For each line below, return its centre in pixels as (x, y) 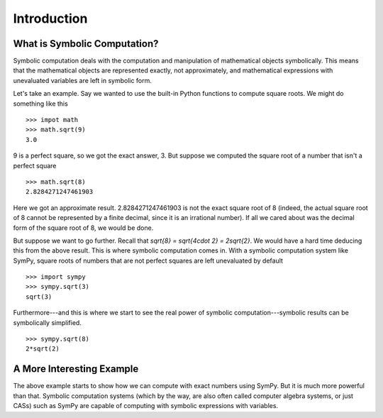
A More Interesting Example (76, 369)
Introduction (50, 18)
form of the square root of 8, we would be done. (83, 228)
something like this (41, 104)
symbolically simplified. (47, 322)
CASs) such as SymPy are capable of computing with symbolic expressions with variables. (146, 406)
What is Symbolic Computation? (86, 44)
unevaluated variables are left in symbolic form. (83, 80)
